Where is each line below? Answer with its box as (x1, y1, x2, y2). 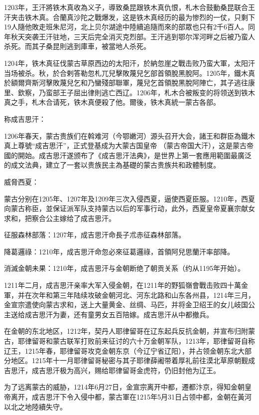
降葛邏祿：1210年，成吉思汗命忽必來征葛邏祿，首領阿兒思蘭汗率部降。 (4, 246, 234, 256)
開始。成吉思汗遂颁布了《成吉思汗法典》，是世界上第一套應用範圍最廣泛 (17, 150, 252, 160)
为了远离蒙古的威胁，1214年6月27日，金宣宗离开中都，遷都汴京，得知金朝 (4, 382, 245, 392)
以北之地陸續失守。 (4, 401, 67, 412)
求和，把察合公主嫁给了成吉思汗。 (4, 212, 116, 223)
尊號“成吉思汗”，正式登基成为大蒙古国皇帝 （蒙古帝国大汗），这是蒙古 (17, 140, 247, 151)
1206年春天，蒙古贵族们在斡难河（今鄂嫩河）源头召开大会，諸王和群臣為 (4, 130, 241, 141)
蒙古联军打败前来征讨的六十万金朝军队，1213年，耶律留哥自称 (52, 336, 255, 346)
